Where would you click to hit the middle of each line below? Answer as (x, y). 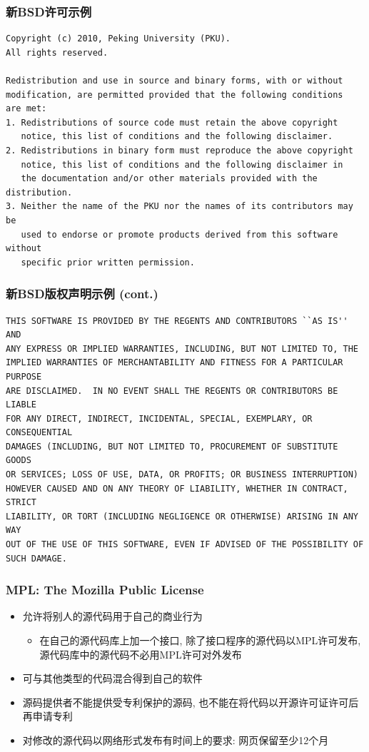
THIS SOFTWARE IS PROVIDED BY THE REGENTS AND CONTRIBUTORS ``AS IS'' (177, 321)
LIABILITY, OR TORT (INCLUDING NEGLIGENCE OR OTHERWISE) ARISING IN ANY (182, 516)
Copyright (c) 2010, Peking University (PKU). (118, 39)
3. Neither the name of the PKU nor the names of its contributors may (180, 207)
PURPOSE (24, 376)
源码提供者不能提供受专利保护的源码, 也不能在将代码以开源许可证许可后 (191, 702)
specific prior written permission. (108, 262)
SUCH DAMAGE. (36, 558)
